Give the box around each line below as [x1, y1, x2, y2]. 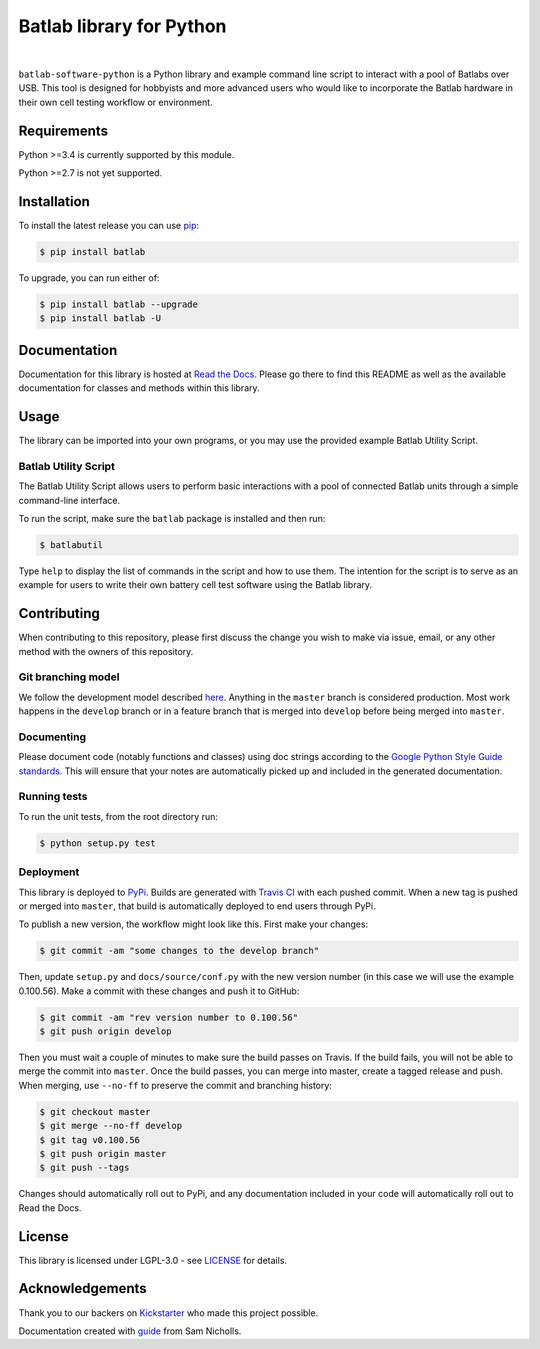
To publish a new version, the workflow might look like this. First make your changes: [18, 918, 369, 930]
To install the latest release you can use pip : [18, 219, 200, 231]
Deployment [18, 865, 80, 879]
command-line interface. [18, 494, 120, 506]
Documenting [18, 730, 87, 744]
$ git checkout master [39, 1106, 151, 1117]
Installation [18, 193, 90, 210]
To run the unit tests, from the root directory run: [18, 810, 219, 822]
